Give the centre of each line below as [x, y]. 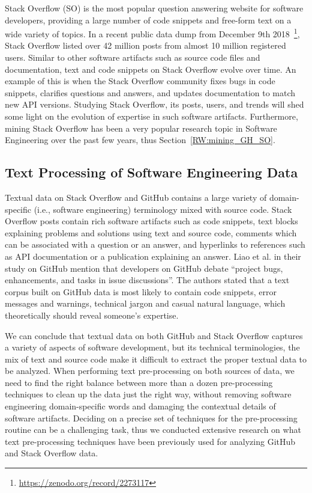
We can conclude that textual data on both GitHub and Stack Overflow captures [154, 335]
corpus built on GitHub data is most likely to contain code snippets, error [141, 291]
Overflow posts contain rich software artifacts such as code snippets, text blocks [151, 221]
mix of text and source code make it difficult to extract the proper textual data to [156, 359]
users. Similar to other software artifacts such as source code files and [133, 57]
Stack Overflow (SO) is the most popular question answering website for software [154, 8]
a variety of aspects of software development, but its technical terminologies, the [152, 347]
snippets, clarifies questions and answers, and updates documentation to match [150, 92]
